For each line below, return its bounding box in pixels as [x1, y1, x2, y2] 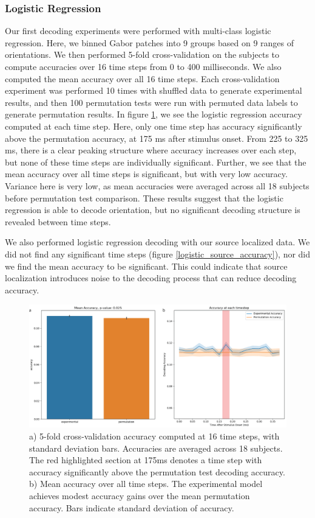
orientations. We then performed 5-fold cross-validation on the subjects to [5, 48, 280, 61]
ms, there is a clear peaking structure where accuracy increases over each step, [5, 144, 297, 156]
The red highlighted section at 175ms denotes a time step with [29, 453, 262, 466]
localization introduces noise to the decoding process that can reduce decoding [5, 271, 297, 284]
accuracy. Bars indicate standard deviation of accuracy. [29, 501, 234, 514]
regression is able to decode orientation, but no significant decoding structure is [5, 203, 300, 216]
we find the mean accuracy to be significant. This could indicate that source [5, 259, 288, 272]
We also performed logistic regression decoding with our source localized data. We [5, 236, 310, 248]
